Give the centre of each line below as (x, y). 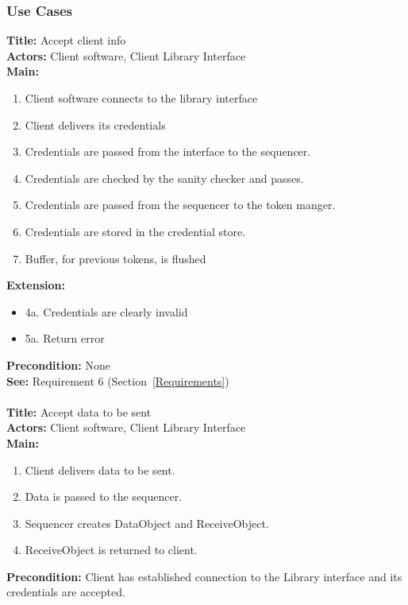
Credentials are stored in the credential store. (135, 231)
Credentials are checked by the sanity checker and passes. (164, 178)
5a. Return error (65, 338)
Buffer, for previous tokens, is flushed (115, 258)
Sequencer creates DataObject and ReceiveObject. (147, 523)
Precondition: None (58, 365)
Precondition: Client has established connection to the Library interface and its (204, 576)
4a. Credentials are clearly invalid (106, 311)
